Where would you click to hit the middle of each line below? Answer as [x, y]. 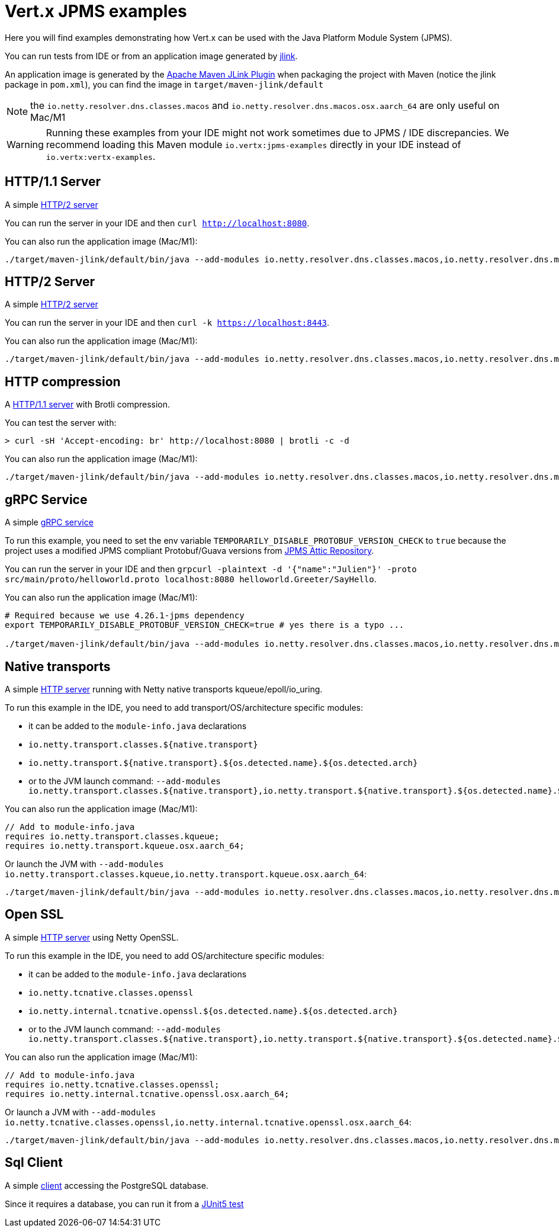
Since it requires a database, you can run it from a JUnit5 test [124, 1204]
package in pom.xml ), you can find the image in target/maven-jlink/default [164, 84]
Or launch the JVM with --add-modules [84, 864]
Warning [25, 144]
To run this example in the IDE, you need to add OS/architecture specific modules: [165, 955]
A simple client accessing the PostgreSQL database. [107, 1185]
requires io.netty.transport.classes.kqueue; [112, 836]
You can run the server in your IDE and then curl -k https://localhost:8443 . [167, 323]
